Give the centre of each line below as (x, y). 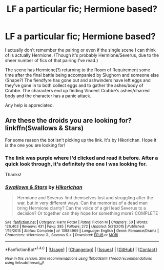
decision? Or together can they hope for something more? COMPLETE (88, 213)
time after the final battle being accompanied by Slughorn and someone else (82, 75)
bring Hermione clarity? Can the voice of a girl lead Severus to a (82, 208)
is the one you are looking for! (35, 145)
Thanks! (13, 175)
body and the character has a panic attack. (48, 96)
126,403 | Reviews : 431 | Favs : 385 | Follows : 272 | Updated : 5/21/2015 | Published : (75, 227)
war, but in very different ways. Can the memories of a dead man (82, 203)
